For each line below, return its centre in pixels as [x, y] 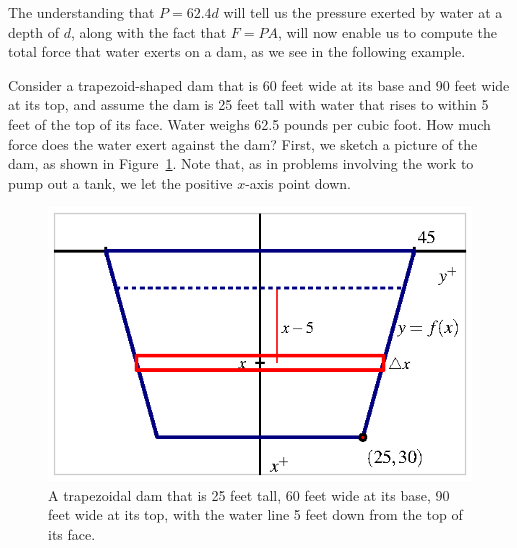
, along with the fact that [148, 31]
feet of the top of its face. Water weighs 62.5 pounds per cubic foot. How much [249, 123]
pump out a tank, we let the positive [120, 182]
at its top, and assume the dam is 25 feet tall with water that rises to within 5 [248, 104]
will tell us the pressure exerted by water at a [363, 12]
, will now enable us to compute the [387, 31]
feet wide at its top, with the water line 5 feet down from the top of [255, 514]
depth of [33, 31]
